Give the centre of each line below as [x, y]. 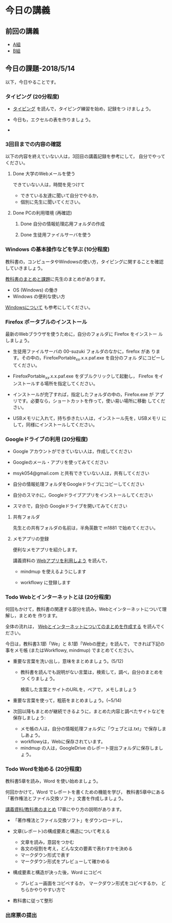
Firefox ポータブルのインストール [46, 322]
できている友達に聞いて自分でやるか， [61, 195]
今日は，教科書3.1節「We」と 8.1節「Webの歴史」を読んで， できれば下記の [85, 644]
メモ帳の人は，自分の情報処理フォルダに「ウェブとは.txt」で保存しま [93, 729]
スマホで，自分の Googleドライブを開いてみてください [70, 506]
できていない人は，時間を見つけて [49, 185]
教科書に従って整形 [33, 901]
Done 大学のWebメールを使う [44, 174]
